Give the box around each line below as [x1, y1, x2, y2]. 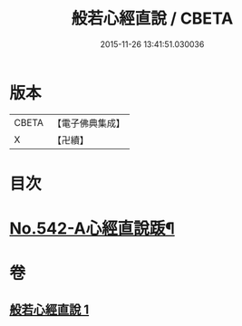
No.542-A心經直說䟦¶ [9, 218, 175, 239]
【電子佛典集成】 [52, 117, 125, 129]
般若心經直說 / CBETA [71, 8, 234, 29]
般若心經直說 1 [9, 302, 90, 317]
